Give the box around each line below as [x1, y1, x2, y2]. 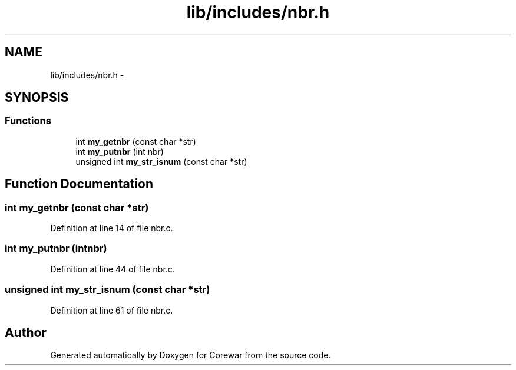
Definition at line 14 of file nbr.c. [50, 223, 173, 234]
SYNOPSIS [5, 90, 69, 105]
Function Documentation [5, 176, 153, 192]
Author [5, 325, 47, 340]
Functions [5, 115, 51, 127]
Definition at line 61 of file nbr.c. [50, 305, 173, 315]
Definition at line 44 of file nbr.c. [50, 264, 175, 274]
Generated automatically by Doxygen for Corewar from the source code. [50, 350, 331, 361]
